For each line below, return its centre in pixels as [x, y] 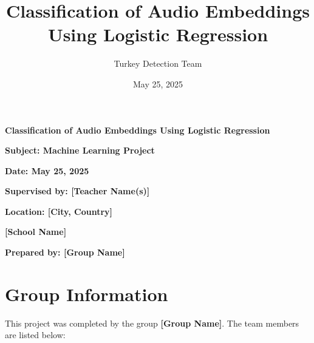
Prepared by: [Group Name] [65, 252]
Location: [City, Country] [59, 211]
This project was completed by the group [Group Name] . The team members [152, 323]
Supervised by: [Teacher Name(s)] [77, 191]
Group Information [87, 294]
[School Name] [36, 232]
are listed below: [35, 335]
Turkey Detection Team [158, 63]
